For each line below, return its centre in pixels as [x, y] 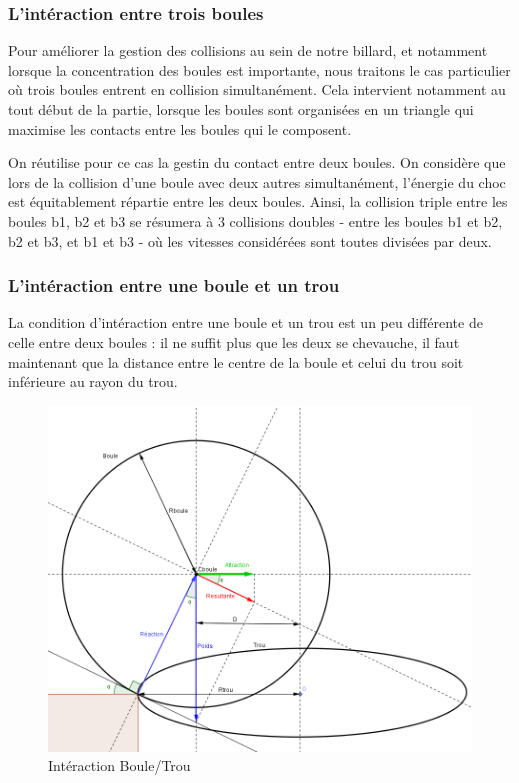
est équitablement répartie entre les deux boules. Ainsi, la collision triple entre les [258, 201]
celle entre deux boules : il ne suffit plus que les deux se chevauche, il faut [234, 341]
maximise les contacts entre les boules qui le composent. [180, 128]
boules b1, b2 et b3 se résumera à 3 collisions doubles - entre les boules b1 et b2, [255, 220]
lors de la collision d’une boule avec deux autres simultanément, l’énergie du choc [257, 181]
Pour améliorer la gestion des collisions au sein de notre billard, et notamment [248, 50]
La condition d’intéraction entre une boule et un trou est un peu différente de [245, 322]
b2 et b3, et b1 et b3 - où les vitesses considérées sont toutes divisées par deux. [250, 240]
